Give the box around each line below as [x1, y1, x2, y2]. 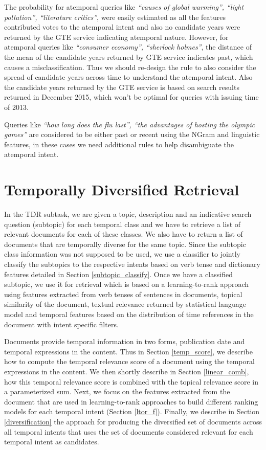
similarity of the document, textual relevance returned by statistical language [4, 299, 246, 309]
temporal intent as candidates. [4, 436, 99, 447]
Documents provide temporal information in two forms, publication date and [4, 336, 245, 347]
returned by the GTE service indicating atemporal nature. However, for [4, 31, 229, 42]
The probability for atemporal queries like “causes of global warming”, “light [4, 2, 244, 12]
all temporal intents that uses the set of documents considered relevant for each [4, 426, 253, 437]
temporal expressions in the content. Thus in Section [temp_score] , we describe [4, 346, 253, 356]
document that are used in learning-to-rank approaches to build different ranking [4, 396, 258, 407]
